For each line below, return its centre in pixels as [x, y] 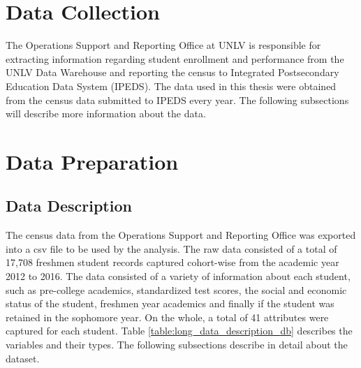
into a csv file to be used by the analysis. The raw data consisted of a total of [171, 248]
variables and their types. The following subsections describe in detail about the [177, 345]
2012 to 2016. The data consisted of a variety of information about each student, [178, 276]
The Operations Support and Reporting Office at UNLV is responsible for [163, 45]
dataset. [23, 358]
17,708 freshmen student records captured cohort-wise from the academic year [172, 262]
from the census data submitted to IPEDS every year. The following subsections [177, 100]
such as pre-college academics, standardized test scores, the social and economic [176, 289]
